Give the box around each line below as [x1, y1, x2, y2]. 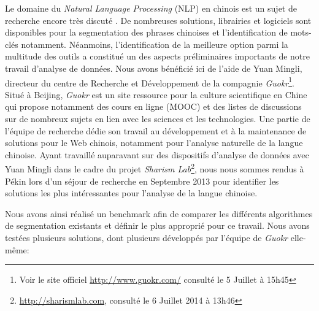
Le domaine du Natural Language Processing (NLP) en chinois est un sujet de [5, 2, 297, 14]
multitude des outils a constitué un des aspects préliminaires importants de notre [5, 50, 310, 63]
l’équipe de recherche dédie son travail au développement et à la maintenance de [5, 124, 307, 137]
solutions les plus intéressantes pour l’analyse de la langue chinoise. [5, 186, 258, 199]
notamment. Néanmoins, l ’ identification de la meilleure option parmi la [21, 37, 288, 50]
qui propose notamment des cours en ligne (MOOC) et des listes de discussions [5, 100, 302, 113]
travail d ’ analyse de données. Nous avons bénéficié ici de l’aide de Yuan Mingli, [5, 61, 302, 74]
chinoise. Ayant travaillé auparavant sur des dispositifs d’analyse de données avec [5, 148, 309, 161]
